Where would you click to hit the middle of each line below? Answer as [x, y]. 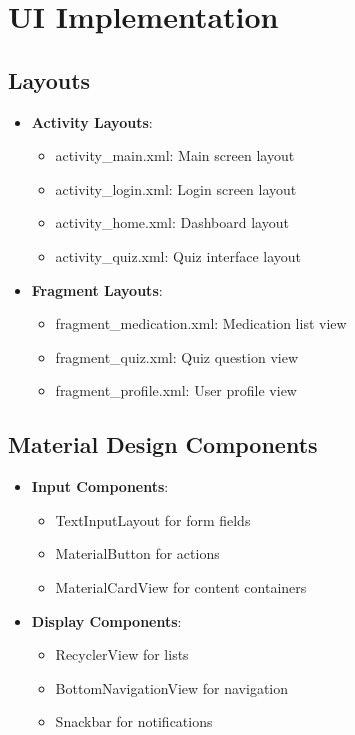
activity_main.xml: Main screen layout [175, 155]
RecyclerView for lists [122, 654]
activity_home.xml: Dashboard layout [172, 222]
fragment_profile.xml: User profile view [176, 390]
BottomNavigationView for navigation [172, 687]
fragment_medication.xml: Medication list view [201, 323]
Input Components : [100, 486]
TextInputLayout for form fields [153, 519]
